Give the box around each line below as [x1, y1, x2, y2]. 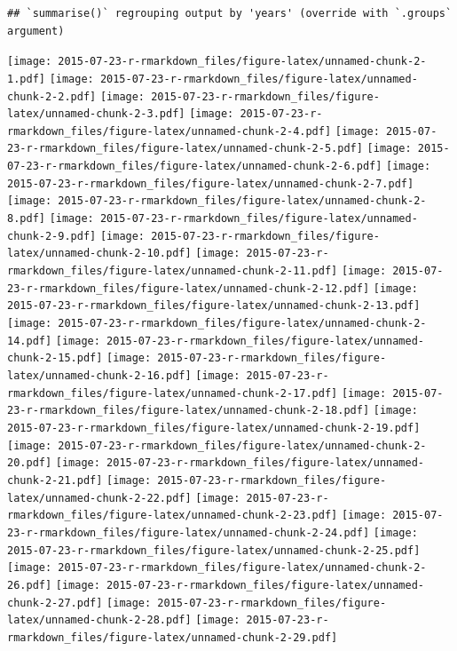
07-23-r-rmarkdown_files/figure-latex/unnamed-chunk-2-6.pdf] [7, 160, 382, 173]
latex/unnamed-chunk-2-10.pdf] [7, 247, 192, 260]
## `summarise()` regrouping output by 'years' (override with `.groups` [7, 7, 453, 20]
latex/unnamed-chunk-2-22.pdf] [7, 491, 192, 504]
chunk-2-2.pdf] [7, 90, 97, 103]
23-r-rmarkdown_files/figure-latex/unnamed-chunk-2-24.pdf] [7, 526, 370, 539]
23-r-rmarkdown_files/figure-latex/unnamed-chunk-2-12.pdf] [7, 282, 370, 295]
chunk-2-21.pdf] [7, 473, 103, 487]
